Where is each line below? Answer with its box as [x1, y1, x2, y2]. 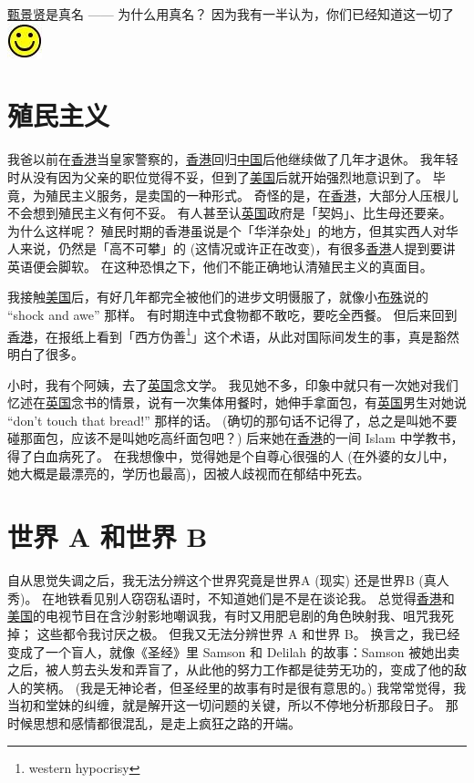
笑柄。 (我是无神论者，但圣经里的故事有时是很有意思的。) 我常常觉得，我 [32, 677, 467, 696]
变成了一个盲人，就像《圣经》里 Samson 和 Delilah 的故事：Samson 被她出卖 [7, 642, 460, 661]
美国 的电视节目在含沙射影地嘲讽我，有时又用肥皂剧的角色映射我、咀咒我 [7, 606, 441, 625]
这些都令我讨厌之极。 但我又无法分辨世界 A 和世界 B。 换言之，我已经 [36, 623, 460, 643]
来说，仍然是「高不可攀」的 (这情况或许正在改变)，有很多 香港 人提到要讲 [19, 239, 456, 258]
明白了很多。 [7, 344, 84, 363]
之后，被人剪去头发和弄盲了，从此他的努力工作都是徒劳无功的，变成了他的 [7, 660, 454, 679]
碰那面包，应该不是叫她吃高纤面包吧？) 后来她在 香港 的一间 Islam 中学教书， [7, 428, 464, 448]
